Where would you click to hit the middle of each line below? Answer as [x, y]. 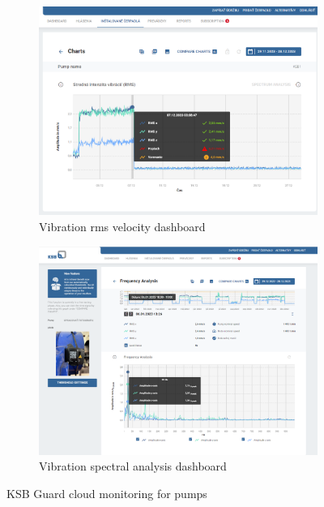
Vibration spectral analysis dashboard [133, 466]
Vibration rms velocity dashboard [122, 226]
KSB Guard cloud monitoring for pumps [107, 494]
